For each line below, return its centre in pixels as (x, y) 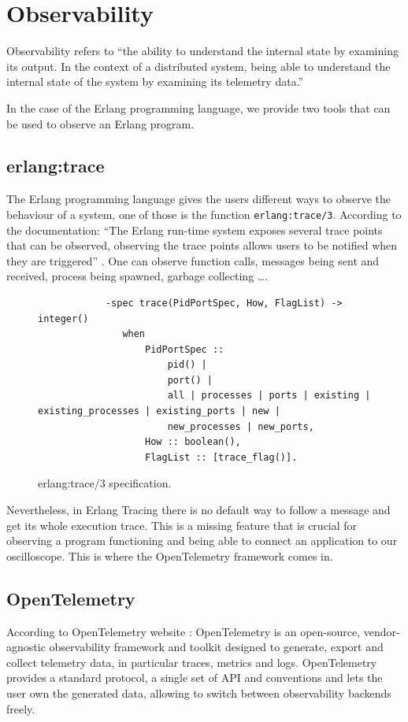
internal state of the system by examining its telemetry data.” (155, 81)
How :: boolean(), (193, 442)
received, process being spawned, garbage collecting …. (137, 276)
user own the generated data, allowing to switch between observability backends (199, 693)
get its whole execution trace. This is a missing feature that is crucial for (182, 525)
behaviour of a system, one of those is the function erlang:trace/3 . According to (204, 214)
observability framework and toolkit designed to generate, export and (216, 647)
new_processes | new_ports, (241, 426)
